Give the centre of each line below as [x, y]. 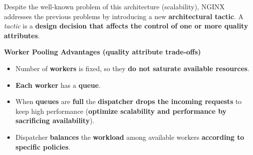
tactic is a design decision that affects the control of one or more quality [126, 26]
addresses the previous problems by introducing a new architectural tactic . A [124, 16]
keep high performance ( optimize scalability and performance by [121, 111]
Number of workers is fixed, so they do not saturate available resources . [132, 68]
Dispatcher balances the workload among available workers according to [130, 137]
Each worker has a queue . [58, 85]
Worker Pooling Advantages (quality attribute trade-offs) [103, 52]
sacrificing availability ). [55, 120]
